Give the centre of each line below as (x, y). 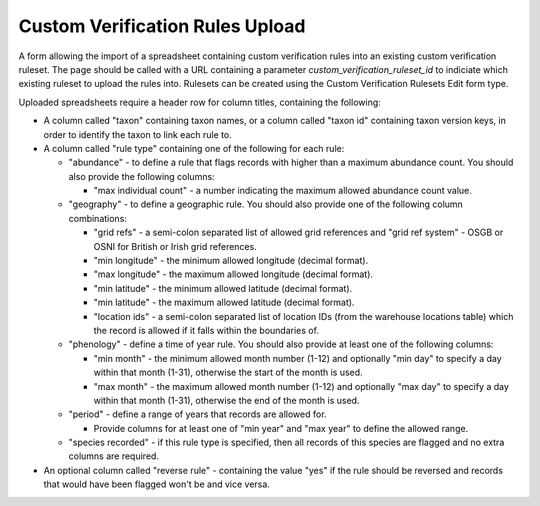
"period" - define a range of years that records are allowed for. (197, 414)
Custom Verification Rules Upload (162, 26)
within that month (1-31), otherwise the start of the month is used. (228, 372)
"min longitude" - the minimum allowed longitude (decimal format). (231, 261)
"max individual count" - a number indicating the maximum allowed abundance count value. (282, 191)
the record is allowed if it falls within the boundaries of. (206, 330)
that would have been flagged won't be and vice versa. (156, 484)
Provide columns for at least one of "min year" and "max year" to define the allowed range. (281, 428)
